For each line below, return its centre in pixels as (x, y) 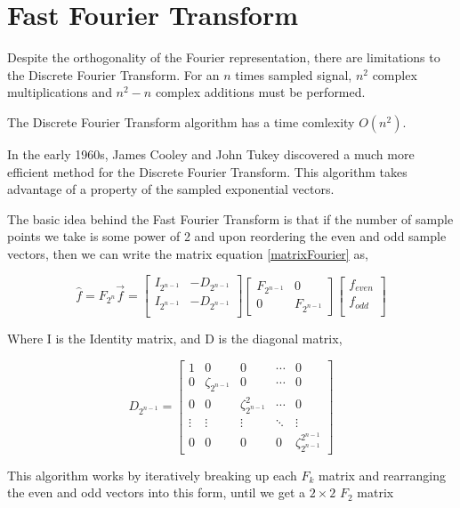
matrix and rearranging (382, 475)
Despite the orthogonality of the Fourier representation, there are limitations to (224, 57)
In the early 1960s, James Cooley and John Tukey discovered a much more (211, 153)
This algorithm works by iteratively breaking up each (152, 475)
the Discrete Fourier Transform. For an (113, 74)
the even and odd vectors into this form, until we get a (157, 492)
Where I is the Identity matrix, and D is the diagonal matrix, (175, 339)
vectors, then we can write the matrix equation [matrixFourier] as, (188, 253)
